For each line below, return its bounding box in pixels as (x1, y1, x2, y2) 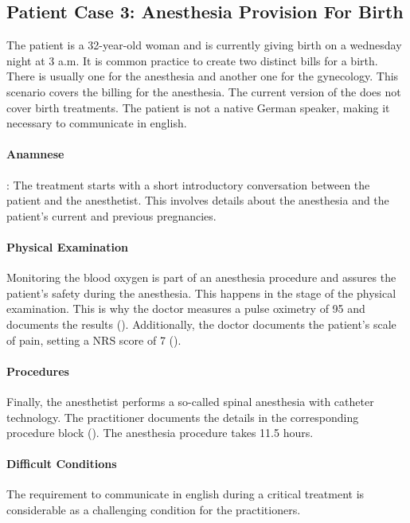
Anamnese (6, 146, 64, 162)
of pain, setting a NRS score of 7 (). (6, 331, 182, 348)
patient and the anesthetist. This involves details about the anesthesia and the (6, 192, 389, 209)
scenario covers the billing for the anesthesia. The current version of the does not (6, 83, 401, 100)
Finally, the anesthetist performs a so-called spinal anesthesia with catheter (6, 392, 374, 409)
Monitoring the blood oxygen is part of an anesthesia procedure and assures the (6, 269, 396, 286)
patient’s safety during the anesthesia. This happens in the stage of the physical (6, 284, 396, 301)
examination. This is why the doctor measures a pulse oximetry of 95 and (6, 300, 365, 317)
